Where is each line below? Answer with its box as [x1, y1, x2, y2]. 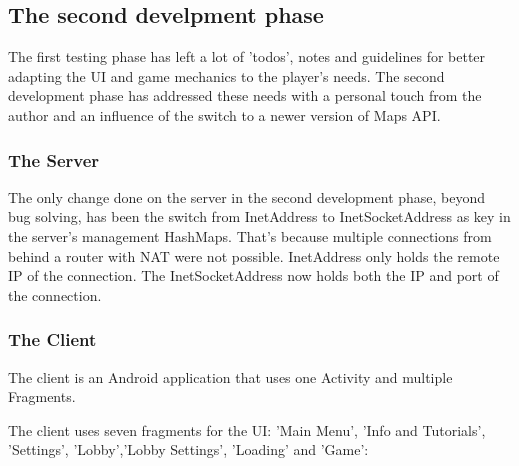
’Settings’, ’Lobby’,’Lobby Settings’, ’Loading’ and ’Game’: [8, 439, 369, 460]
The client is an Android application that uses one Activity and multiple [8, 366, 453, 387]
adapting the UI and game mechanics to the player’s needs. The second [8, 65, 445, 86]
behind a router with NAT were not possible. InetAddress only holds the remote [8, 245, 500, 266]
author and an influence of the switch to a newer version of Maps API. [8, 104, 441, 125]
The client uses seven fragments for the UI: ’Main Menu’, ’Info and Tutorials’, [8, 419, 486, 440]
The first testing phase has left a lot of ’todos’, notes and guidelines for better [8, 46, 486, 67]
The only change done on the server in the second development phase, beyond [8, 186, 486, 207]
